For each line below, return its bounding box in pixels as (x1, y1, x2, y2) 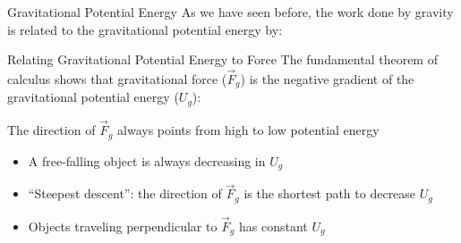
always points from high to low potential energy (117, 121, 380, 139)
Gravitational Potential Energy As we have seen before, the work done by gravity (7, 3, 454, 21)
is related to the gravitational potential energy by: (7, 20, 283, 38)
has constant (238, 216, 308, 235)
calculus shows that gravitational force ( (7, 70, 227, 88)
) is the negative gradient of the (240, 70, 414, 88)
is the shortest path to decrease (243, 184, 416, 203)
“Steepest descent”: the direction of (28, 184, 222, 203)
